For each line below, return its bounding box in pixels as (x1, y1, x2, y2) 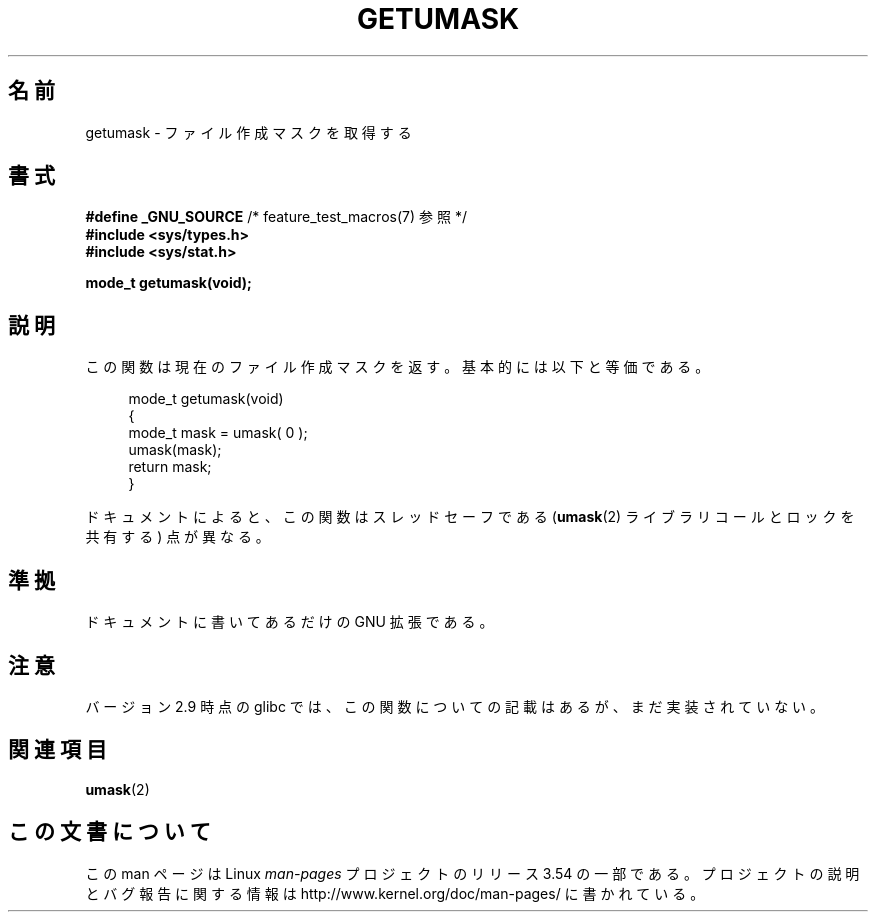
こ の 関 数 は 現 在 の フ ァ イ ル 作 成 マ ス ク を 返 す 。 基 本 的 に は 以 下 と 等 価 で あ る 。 (85, 358, 710, 376)
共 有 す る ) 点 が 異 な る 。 (85, 528, 270, 546)
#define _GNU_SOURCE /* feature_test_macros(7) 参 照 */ (85, 208, 467, 226)
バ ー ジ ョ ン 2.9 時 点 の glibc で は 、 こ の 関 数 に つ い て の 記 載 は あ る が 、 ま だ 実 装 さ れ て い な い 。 (85, 697, 825, 715)
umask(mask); (128, 441, 222, 459)
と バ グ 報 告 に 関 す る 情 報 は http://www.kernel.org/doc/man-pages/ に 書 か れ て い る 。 (85, 884, 705, 902)
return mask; (128, 458, 212, 476)
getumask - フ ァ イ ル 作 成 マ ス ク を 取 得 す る (85, 123, 412, 141)
